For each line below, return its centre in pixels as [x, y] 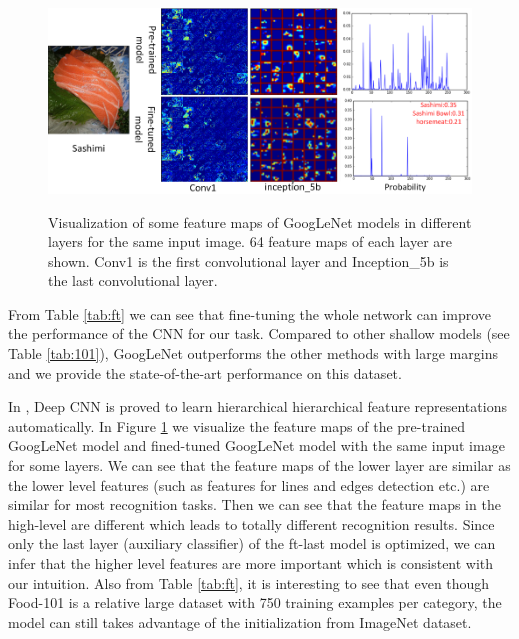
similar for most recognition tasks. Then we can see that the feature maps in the [254, 504]
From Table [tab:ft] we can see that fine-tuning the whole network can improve [249, 313]
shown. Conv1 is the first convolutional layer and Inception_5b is [248, 260]
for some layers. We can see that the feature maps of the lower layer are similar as [259, 465]
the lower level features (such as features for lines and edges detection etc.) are [249, 484]
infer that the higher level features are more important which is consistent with [251, 563]
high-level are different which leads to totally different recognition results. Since [251, 523]
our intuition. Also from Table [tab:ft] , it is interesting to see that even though [249, 582]
